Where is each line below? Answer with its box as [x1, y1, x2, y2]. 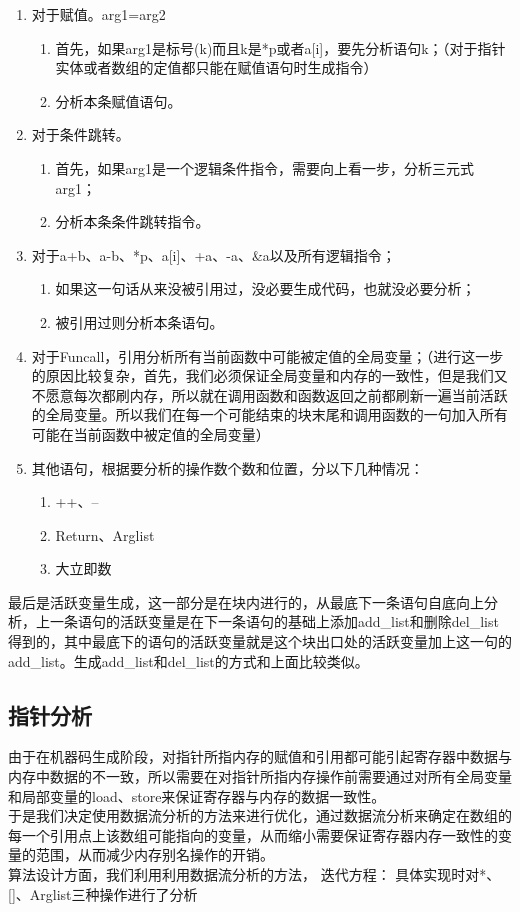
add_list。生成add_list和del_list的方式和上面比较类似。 [8, 650, 369, 671]
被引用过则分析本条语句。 [55, 311, 224, 332]
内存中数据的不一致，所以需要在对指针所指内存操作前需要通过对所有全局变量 [8, 766, 512, 787]
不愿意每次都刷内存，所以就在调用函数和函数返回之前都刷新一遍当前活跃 [31, 384, 508, 405]
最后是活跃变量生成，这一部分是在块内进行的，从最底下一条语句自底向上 [8, 591, 484, 612]
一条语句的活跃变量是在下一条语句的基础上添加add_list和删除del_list [49, 611, 499, 632]
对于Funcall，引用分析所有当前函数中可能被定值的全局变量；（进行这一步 [31, 345, 504, 366]
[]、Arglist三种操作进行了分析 [8, 883, 198, 904]
